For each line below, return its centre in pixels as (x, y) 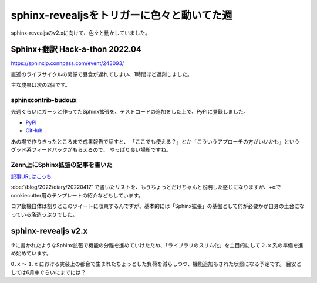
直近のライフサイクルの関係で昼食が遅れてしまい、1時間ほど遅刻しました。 (102, 74)
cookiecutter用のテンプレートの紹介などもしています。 (77, 195)
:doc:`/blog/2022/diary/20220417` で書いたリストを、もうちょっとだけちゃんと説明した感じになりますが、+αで (146, 187)
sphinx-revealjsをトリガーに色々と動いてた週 (122, 15)
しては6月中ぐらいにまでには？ (48, 272)
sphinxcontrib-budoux (44, 100)
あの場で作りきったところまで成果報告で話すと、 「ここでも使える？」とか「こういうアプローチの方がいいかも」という (155, 141)
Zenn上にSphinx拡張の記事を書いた (62, 165)
